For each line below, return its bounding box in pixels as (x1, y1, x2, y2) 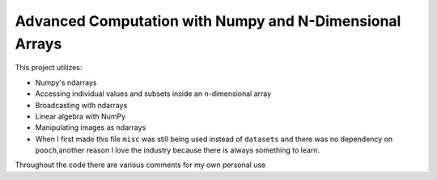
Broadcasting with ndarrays (35, 100, 128, 110)
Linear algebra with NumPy (35, 111, 126, 121)
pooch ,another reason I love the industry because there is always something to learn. (35, 145, 320, 155)
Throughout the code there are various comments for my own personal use (15, 160, 266, 170)
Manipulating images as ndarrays (35, 123, 146, 132)
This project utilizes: (15, 63, 83, 73)
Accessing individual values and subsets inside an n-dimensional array (35, 89, 272, 98)
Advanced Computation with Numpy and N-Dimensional (15, 12, 401, 30)
